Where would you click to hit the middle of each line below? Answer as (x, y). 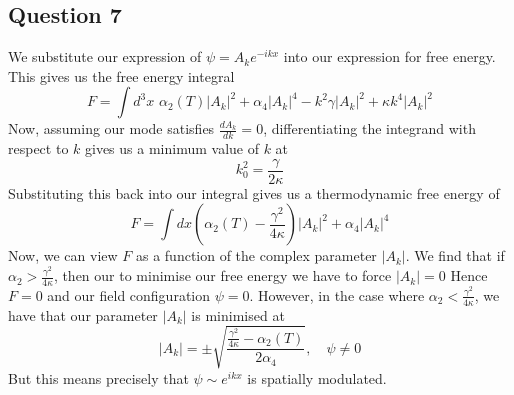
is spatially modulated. (317, 377)
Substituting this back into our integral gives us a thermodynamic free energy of (254, 192)
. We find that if (455, 255)
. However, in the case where (337, 294)
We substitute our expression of (105, 56)
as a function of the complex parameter (256, 255)
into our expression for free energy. (389, 56)
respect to (38, 148)
